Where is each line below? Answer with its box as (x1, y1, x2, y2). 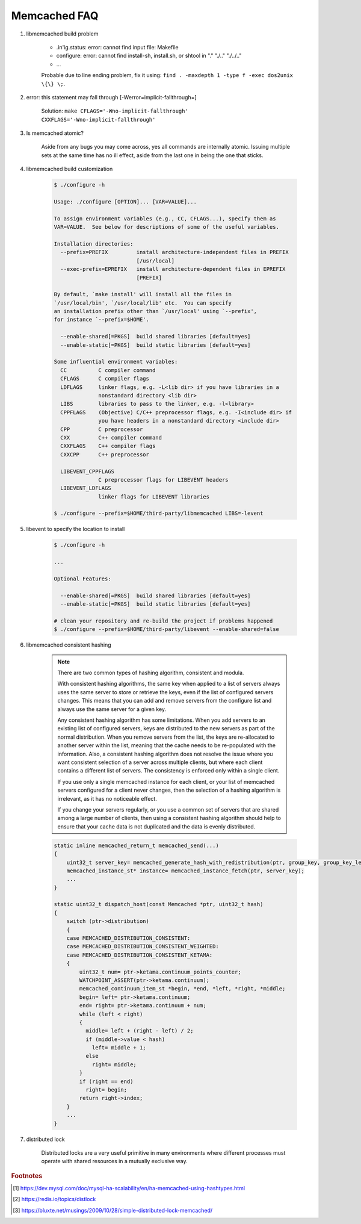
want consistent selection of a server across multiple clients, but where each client (57, 759, 263, 766)
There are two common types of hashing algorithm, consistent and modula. (57, 669, 244, 677)
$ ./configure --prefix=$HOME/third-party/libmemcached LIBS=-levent (54, 510, 264, 517)
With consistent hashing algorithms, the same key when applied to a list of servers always (57, 680, 280, 688)
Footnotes (11, 1172, 43, 1180)
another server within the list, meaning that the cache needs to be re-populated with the (57, 742, 276, 749)
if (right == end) (79, 1078, 134, 1085)
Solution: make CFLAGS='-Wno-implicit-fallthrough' (41, 107, 189, 114)
